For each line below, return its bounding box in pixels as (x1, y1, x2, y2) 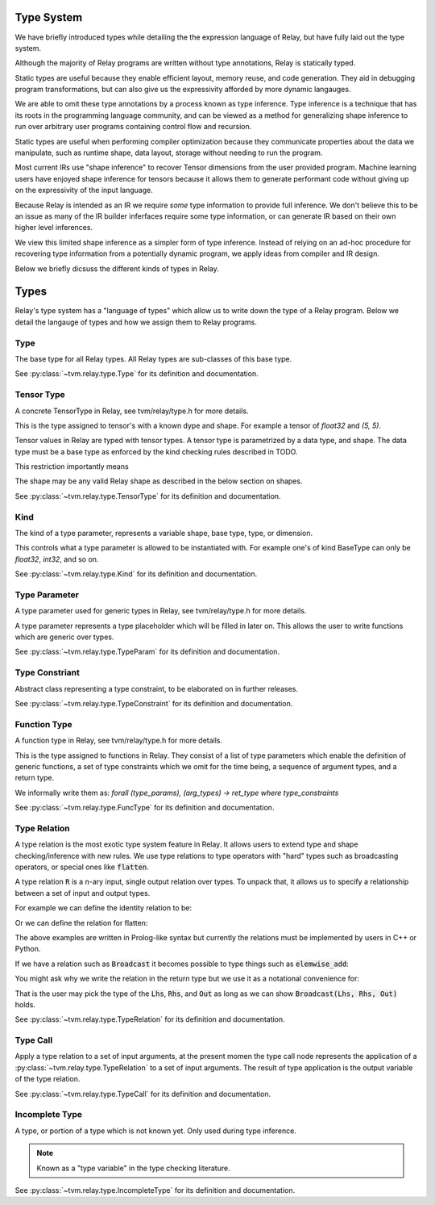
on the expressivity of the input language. (14, 186, 153, 195)
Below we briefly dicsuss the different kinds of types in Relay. (14, 263, 219, 274)
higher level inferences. (14, 223, 93, 232)
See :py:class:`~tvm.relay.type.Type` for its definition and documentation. (14, 369, 259, 379)
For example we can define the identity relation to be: (14, 903, 193, 913)
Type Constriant (14, 667, 80, 678)
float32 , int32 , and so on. (14, 554, 99, 564)
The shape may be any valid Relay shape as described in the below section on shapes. (14, 476, 303, 486)
